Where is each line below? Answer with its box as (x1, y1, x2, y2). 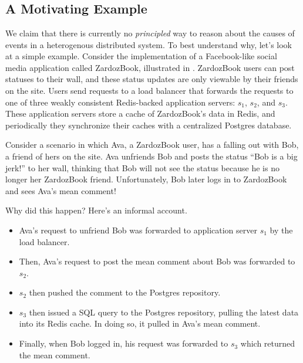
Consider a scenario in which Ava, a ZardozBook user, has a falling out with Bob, (5, 138, 299, 151)
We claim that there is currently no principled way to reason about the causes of (5, 27, 295, 39)
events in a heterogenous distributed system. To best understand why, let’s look (5, 38, 292, 50)
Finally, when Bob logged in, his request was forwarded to (19, 337, 228, 350)
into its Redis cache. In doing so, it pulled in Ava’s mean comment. (19, 317, 261, 330)
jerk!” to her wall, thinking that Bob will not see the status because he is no (5, 161, 280, 174)
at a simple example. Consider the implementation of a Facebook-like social (5, 50, 277, 62)
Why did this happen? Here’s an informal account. (5, 204, 187, 216)
